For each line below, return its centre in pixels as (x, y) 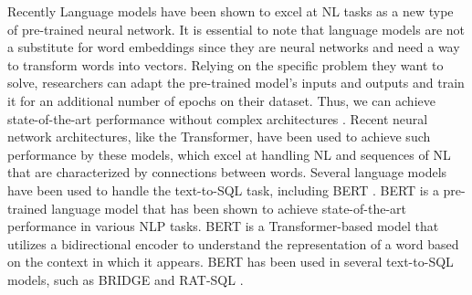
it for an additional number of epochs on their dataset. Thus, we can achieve (221, 100)
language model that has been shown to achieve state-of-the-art (229, 208)
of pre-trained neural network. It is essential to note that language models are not (236, 29)
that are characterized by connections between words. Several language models (227, 172)
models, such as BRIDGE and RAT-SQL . (126, 279)
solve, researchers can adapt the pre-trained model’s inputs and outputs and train (236, 83)
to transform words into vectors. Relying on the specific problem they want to (226, 64)
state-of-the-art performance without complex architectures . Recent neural (218, 118)
